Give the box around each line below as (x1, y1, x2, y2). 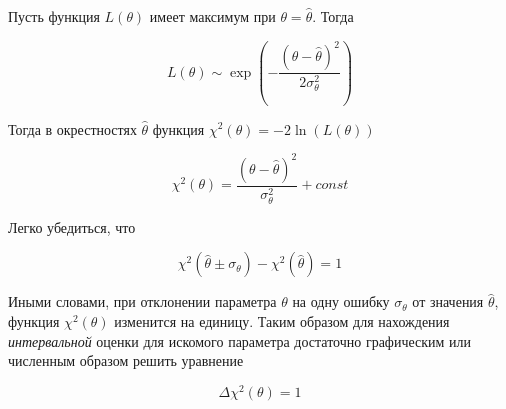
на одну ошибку (292, 291, 390, 312)
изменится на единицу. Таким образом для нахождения (114, 310, 450, 331)
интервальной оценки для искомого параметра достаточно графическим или (8, 330, 472, 351)
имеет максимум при (149, 6, 276, 26)
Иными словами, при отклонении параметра (8, 291, 277, 312)
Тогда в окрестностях (8, 118, 137, 139)
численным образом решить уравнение (8, 350, 244, 371)
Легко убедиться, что (8, 216, 136, 237)
